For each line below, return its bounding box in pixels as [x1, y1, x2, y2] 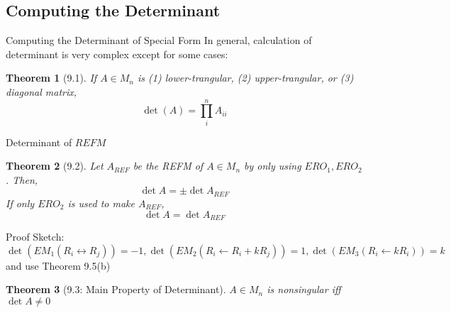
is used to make [67, 195, 135, 210]
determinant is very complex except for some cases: [6, 46, 228, 61]
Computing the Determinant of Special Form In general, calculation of [6, 33, 312, 48]
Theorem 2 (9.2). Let [6, 158, 104, 173]
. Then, [6, 172, 38, 187]
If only [6, 195, 35, 210]
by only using [244, 158, 301, 173]
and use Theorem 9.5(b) [6, 258, 111, 273]
